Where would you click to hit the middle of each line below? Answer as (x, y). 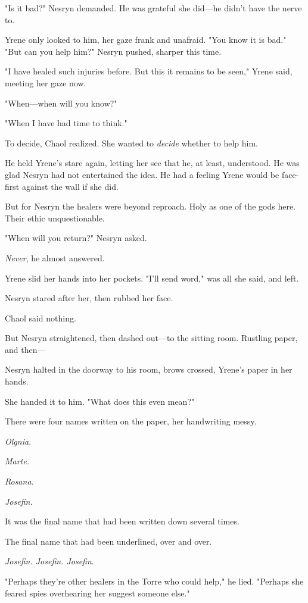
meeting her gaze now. (46, 82)
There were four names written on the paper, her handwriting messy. (131, 421)
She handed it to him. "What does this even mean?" (100, 401)
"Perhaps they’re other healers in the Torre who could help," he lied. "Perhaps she (154, 581)
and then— (25, 349)
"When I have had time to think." (66, 123)
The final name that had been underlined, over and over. (108, 541)
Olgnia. (18, 441)
